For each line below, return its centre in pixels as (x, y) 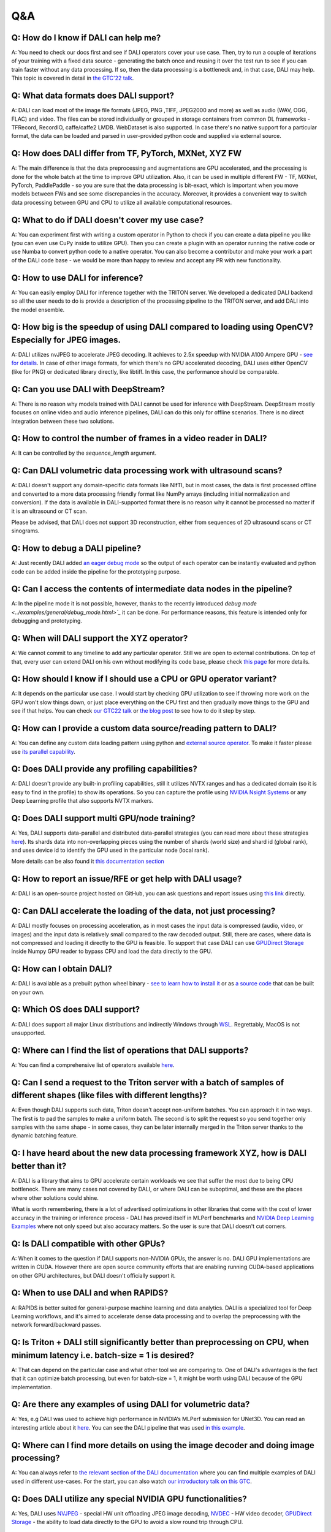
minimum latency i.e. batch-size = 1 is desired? (103, 1355)
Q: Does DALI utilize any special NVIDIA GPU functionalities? (129, 1499)
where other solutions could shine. (55, 1197)
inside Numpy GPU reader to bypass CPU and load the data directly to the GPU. (112, 951)
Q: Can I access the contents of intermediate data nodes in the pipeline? (152, 589)
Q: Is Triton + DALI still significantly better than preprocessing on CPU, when (160, 1342)
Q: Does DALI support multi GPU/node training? (103, 818)
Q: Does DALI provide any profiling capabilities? (104, 769)
